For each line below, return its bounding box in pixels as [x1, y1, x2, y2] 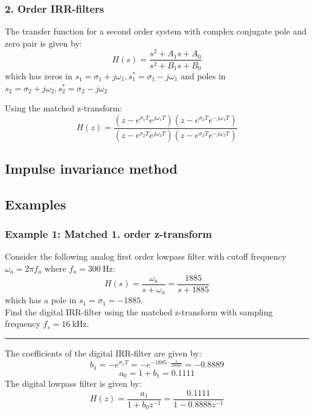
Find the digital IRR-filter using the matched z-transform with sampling [5, 305, 273, 318]
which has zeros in [5, 70, 72, 82]
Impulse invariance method [5, 159, 178, 178]
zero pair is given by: [5, 36, 82, 49]
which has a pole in [5, 294, 77, 306]
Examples [5, 194, 66, 213]
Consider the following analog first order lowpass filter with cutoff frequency [5, 250, 287, 263]
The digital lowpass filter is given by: [5, 377, 142, 390]
